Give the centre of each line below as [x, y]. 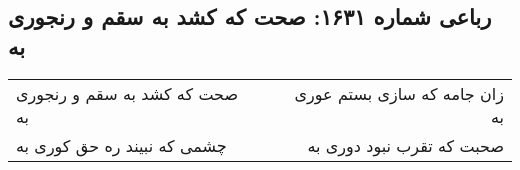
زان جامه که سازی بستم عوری [399, 93]
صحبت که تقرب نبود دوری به [405, 145]
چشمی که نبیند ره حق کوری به [121, 145]
